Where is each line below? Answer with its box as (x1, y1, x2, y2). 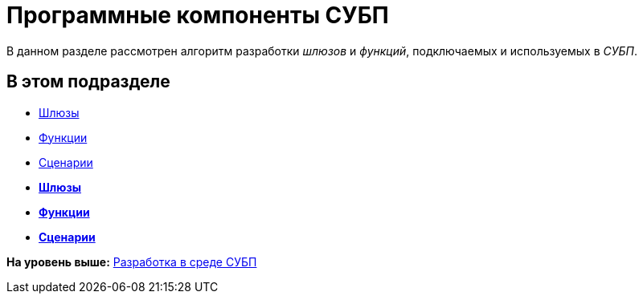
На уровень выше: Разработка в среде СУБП (6, 254, 257, 269)
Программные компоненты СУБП (6, 2, 389, 29)
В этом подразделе (6, 71, 170, 92)
